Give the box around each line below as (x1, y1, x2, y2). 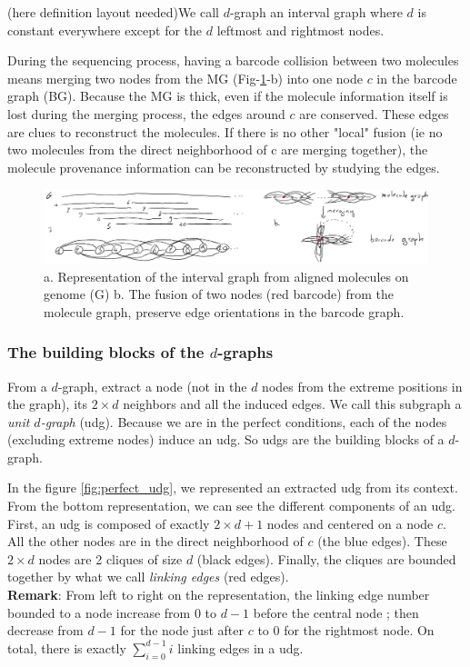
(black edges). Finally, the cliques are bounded (196, 549, 456, 568)
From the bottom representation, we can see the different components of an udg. (7, 496, 455, 515)
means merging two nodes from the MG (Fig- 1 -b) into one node (7, 68, 363, 87)
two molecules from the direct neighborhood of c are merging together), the (7, 140, 428, 159)
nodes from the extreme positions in (262, 376, 463, 395)
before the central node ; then (253, 602, 419, 622)
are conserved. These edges (299, 104, 449, 123)
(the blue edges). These (317, 532, 447, 551)
